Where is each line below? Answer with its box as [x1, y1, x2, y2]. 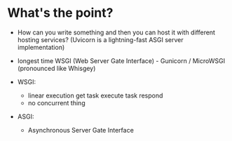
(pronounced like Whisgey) [17, 64, 96, 72]
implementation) [17, 43, 65, 51]
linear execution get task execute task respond [27, 91, 163, 100]
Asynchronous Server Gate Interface [27, 126, 135, 134]
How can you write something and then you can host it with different [17, 28, 216, 36]
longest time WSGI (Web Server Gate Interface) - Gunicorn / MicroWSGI [17, 56, 226, 65]
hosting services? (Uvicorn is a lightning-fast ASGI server [17, 35, 184, 43]
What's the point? [7, 5, 114, 21]
